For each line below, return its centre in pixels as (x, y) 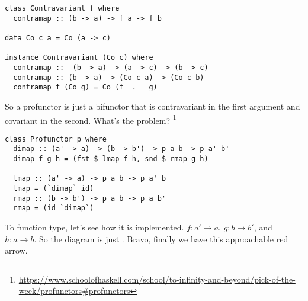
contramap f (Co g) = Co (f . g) (85, 87)
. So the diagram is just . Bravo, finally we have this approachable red (161, 238)
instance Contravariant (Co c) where (79, 58)
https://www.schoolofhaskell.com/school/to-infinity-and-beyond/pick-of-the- (157, 279)
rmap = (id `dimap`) (54, 208)
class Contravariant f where (62, 8)
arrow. (16, 250)
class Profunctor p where (56, 139)
